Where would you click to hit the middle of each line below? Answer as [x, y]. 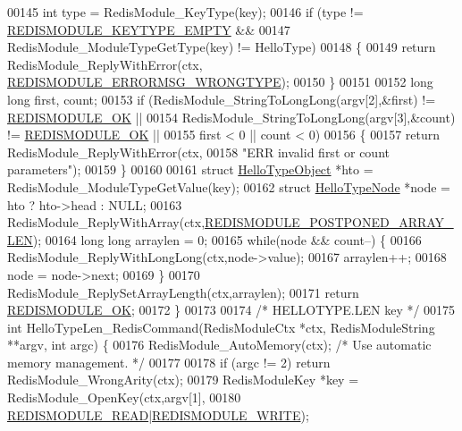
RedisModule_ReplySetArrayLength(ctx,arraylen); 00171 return [183, 292]
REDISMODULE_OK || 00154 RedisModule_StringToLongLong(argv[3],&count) [231, 117]
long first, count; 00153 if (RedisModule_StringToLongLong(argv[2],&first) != [222, 99]
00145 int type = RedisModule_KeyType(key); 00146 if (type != [185, 12]
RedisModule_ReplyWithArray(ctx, [106, 222]
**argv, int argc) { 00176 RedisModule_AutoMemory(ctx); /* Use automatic [219, 345]
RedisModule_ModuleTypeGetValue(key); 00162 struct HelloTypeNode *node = [229, 186]
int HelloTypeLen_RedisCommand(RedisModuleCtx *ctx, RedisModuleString [221, 327]
